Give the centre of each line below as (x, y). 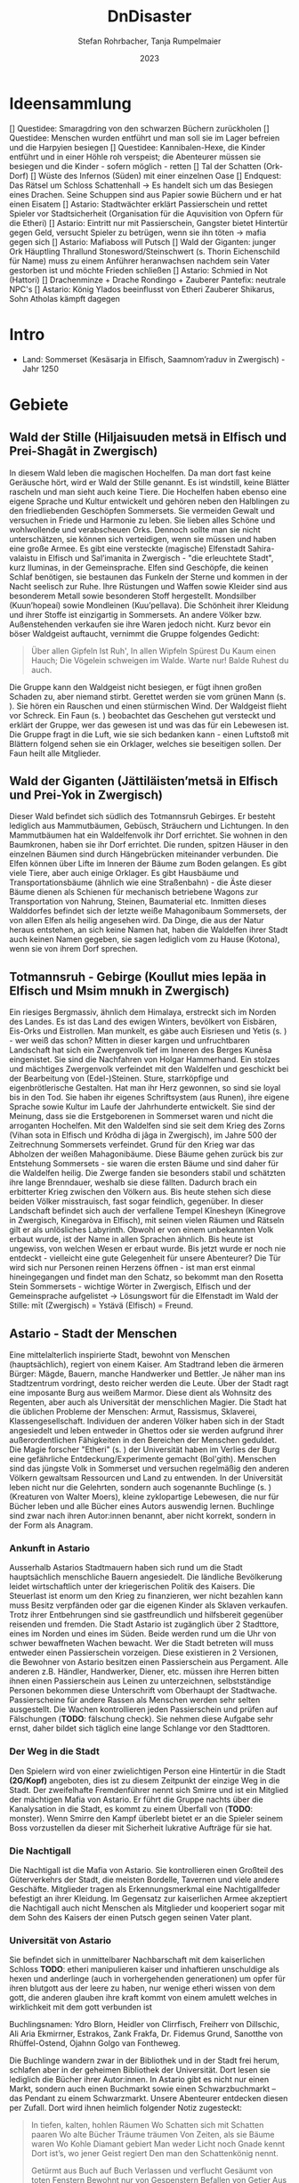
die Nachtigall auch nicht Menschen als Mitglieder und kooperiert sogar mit (147, 1908)
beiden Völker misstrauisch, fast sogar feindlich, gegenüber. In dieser (137, 1201)
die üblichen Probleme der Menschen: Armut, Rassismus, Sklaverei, (133, 1412)
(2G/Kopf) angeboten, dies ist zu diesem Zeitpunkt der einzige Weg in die (145, 1780)
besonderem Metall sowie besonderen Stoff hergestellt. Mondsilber (133, 596)
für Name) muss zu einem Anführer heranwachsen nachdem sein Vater (140, 261)
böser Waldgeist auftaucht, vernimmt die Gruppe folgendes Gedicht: (134, 633)
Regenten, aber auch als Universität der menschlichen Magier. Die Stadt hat (148, 1402)
